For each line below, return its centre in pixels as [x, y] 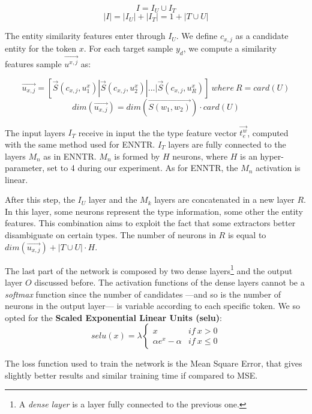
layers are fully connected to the [227, 144]
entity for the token [41, 48]
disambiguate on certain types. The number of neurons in [110, 235]
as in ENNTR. [70, 156]
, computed [268, 132]
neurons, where [200, 156]
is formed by [137, 156]
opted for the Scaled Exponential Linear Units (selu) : [113, 317]
